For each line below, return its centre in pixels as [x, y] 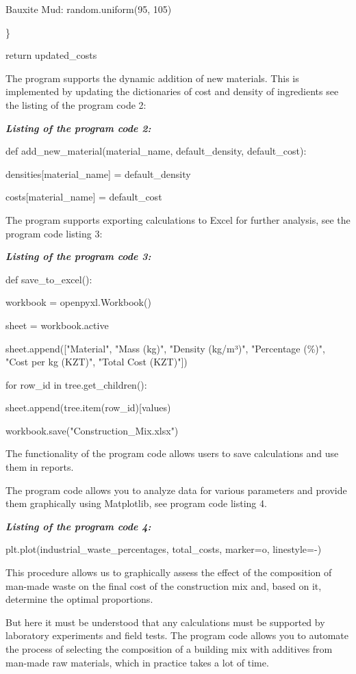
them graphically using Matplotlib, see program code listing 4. [136, 503]
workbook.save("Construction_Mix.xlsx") [92, 430]
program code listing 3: [54, 233]
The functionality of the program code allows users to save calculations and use [172, 453]
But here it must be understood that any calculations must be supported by [165, 622]
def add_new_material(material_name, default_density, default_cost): [156, 151]
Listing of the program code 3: [78, 256]
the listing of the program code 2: [76, 104]
